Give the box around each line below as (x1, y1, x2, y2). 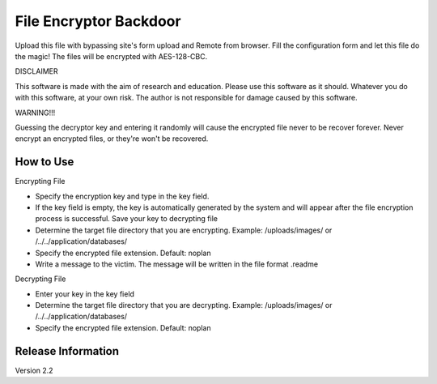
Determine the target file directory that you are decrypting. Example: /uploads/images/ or (35, 301, 333, 310)
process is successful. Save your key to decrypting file (35, 214, 218, 224)
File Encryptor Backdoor (15, 12, 181, 30)
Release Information (15, 344, 120, 358)
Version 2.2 (15, 365, 53, 375)
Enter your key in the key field (35, 288, 135, 299)
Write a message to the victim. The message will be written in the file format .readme (35, 259, 319, 269)
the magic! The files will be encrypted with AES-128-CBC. (15, 51, 208, 61)
